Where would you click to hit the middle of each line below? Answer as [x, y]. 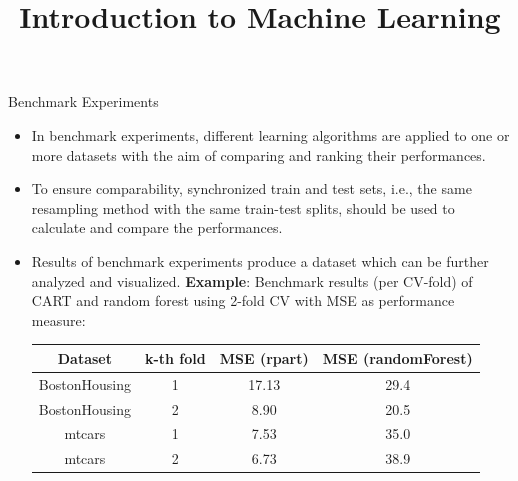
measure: [58, 319]
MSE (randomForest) [397, 357]
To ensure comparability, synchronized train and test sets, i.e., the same [251, 188]
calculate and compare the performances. [157, 227]
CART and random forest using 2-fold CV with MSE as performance [243, 300]
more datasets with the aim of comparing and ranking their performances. [258, 154]
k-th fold [175, 357]
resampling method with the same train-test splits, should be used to [243, 207]
